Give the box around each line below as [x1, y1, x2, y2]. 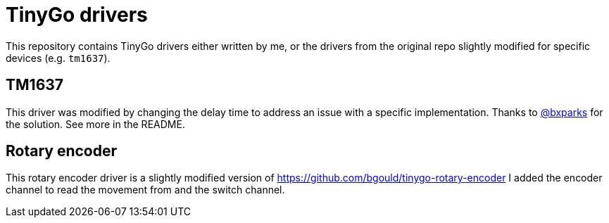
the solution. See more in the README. [6, 117, 185, 130]
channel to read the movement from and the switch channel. [6, 184, 285, 196]
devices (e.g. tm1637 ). [6, 51, 111, 64]
